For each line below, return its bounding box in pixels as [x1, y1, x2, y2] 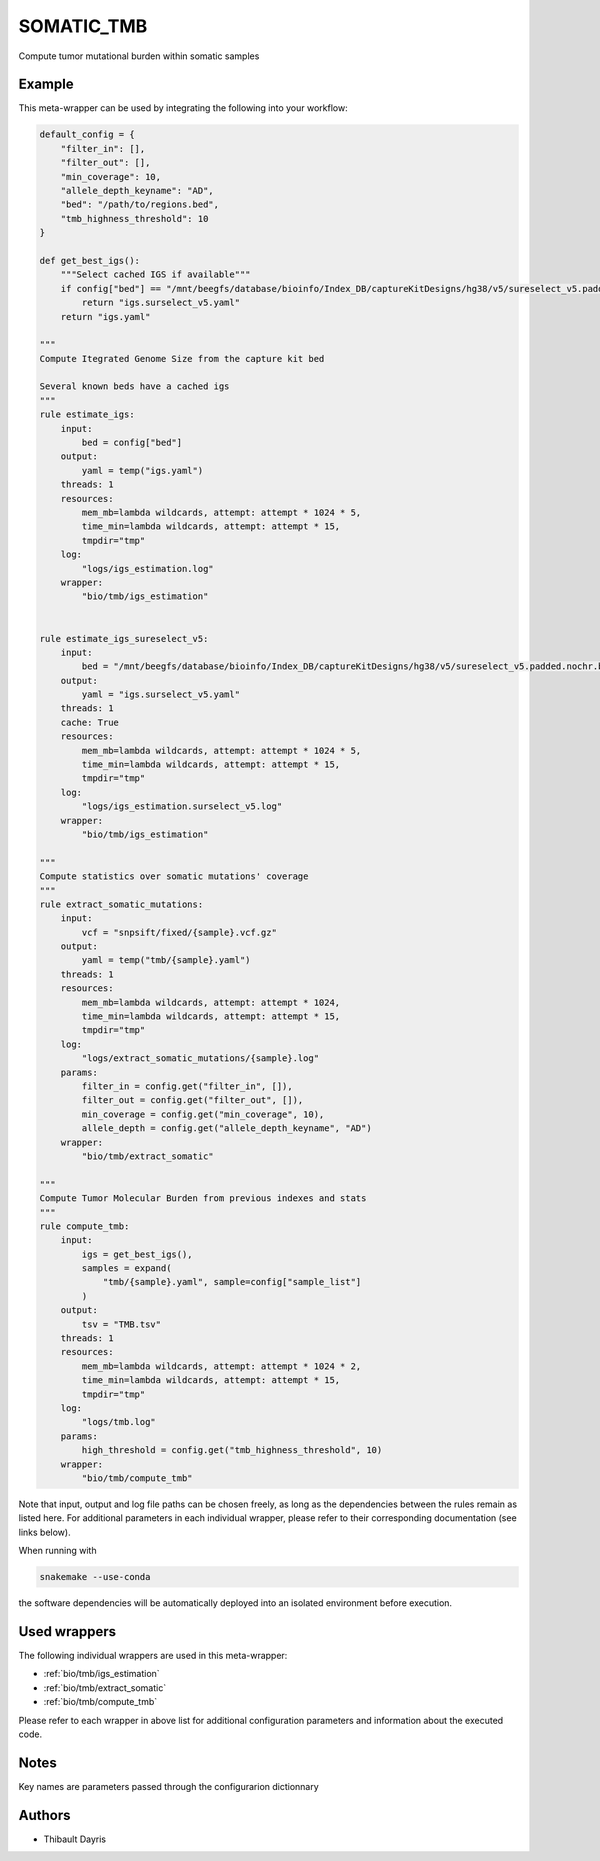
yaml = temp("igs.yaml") [81, 465, 204, 476]
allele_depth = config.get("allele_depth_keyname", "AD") [81, 1123, 372, 1134]
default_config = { [39, 129, 135, 140]
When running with [18, 1545, 97, 1557]
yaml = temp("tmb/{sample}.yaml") [81, 955, 251, 966]
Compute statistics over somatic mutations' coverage [39, 871, 309, 882]
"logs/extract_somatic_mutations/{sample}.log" [81, 1053, 320, 1064]
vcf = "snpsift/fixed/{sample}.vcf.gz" [81, 926, 277, 938]
